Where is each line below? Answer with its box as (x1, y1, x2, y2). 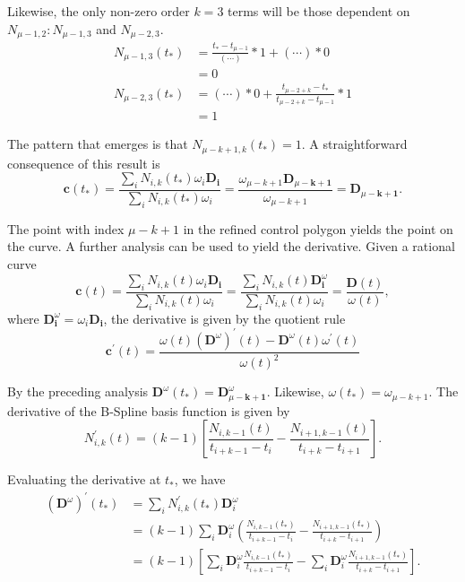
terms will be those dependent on (228, 2, 410, 20)
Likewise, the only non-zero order (7, 2, 190, 20)
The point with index (7, 219, 125, 238)
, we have (174, 470, 226, 489)
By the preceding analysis (7, 382, 149, 401)
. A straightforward (301, 135, 408, 153)
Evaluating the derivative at (7, 470, 161, 489)
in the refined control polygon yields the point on (183, 219, 453, 238)
